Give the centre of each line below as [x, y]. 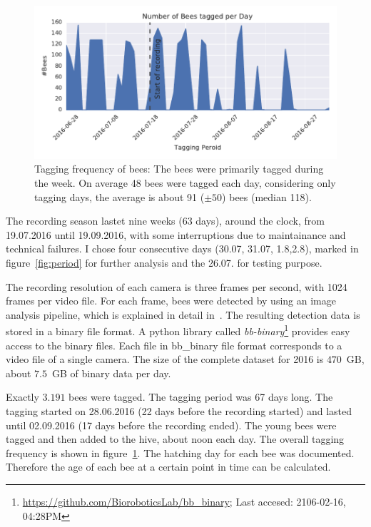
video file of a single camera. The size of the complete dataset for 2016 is [165, 359]
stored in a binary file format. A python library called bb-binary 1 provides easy [178, 330]
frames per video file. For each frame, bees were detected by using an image [171, 301]
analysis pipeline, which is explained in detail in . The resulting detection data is [183, 314]
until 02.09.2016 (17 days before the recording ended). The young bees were [171, 425]
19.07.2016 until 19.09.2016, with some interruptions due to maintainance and [176, 234]
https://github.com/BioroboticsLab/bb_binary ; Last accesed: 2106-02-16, [184, 501]
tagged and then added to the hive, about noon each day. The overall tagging [175, 439]
